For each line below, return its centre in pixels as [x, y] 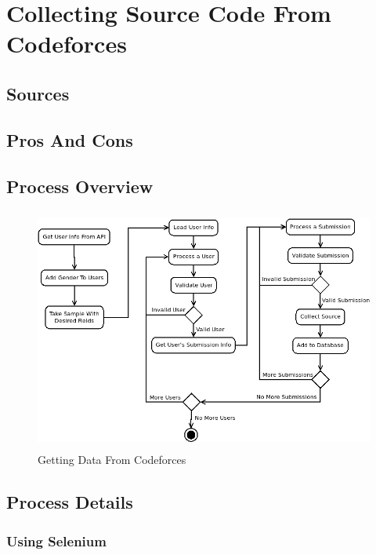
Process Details [70, 502]
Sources [38, 93]
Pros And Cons [70, 139]
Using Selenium [56, 540]
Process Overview [80, 186]
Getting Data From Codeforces [112, 460]
